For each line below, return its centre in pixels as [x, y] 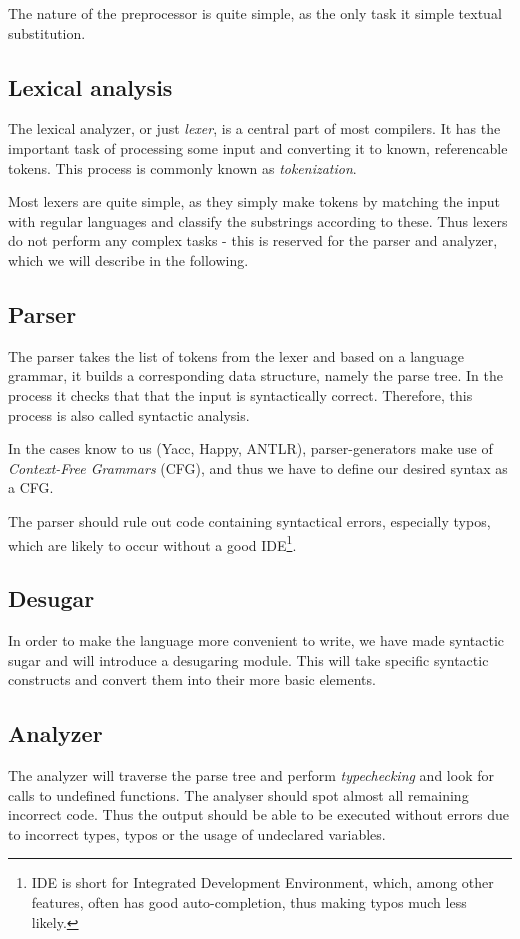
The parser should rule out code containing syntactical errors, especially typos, [249, 520]
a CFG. [31, 487]
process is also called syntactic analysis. [129, 414]
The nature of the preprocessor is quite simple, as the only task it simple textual [255, 13]
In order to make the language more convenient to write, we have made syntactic [256, 639]
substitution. [47, 32]
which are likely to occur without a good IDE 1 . [152, 543]
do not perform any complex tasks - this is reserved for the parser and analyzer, [253, 240]
